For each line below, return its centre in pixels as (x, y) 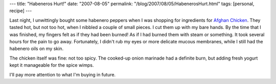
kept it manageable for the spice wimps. (52, 65)
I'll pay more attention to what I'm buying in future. (63, 74)
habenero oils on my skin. (37, 49)
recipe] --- (21, 11)
